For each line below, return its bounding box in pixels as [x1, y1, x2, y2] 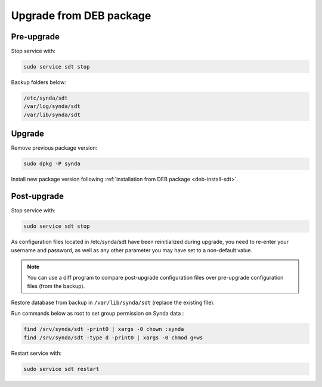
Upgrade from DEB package [11, 9, 151, 22]
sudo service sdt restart [23, 366, 100, 372]
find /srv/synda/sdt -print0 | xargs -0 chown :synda [23, 326, 184, 333]
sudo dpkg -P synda [23, 160, 80, 167]
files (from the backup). [27, 282, 85, 289]
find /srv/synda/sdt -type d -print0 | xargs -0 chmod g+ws [23, 334, 203, 341]
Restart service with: [11, 349, 62, 357]
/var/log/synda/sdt [23, 103, 80, 110]
